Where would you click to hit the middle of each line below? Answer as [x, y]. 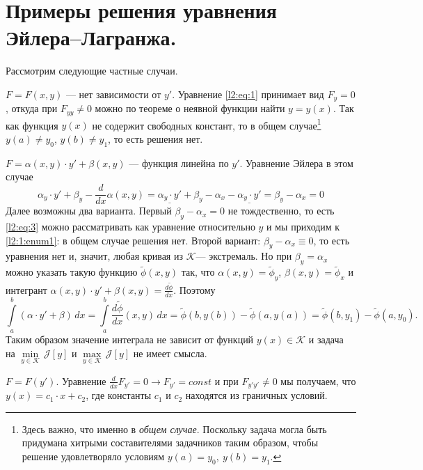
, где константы [119, 395]
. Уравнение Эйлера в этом [296, 163]
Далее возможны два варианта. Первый [89, 211]
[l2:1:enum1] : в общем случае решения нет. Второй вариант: [133, 240]
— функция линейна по [179, 163]
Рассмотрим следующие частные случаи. [92, 71]
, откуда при [32, 108]
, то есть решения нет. [155, 139]
